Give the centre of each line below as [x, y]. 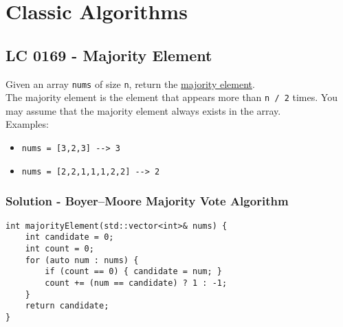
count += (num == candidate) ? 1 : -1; [136, 283]
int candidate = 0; [69, 237]
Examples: [27, 124]
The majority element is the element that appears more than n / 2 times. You [171, 97]
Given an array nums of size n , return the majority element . [130, 83]
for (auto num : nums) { [82, 260]
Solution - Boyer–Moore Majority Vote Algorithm [147, 201]
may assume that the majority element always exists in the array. [143, 110]
